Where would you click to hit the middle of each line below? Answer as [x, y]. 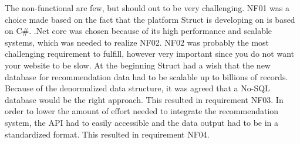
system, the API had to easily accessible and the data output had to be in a [142, 122]
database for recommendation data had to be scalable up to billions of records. [146, 76]
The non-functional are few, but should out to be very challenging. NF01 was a [147, 8]
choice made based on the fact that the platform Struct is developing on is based [150, 19]
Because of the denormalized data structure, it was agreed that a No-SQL [137, 88]
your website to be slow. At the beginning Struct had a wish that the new [138, 65]
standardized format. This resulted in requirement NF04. [107, 134]
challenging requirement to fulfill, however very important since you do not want [150, 54]
